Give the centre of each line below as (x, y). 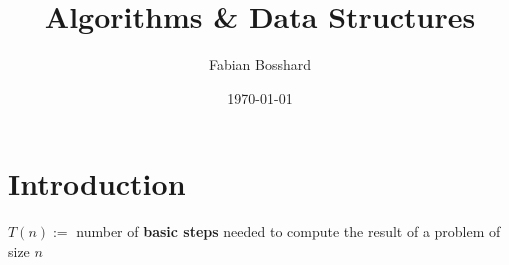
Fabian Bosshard (260, 64)
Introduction (97, 183)
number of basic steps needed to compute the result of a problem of (288, 231)
